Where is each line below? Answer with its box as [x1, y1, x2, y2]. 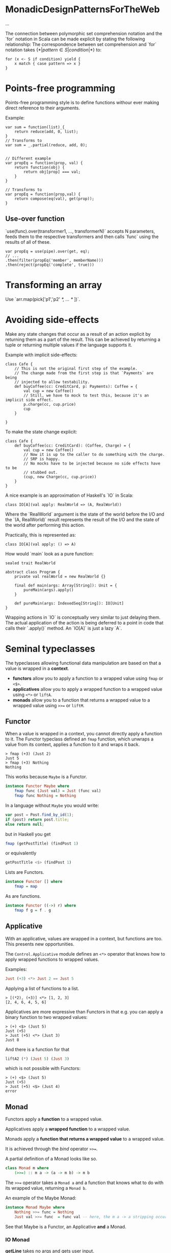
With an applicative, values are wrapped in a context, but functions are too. [5, 935, 163, 941]
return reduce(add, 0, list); [14, 129, 79, 134]
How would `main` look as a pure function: [5, 550, 94, 556]
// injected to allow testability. [14, 379, 90, 384]
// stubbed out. [23, 470, 58, 475]
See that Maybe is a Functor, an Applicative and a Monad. [5, 1223, 126, 1229]
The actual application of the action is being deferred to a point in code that [5, 619, 164, 625]
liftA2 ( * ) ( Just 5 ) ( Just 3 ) [5, 1056, 70, 1061]
